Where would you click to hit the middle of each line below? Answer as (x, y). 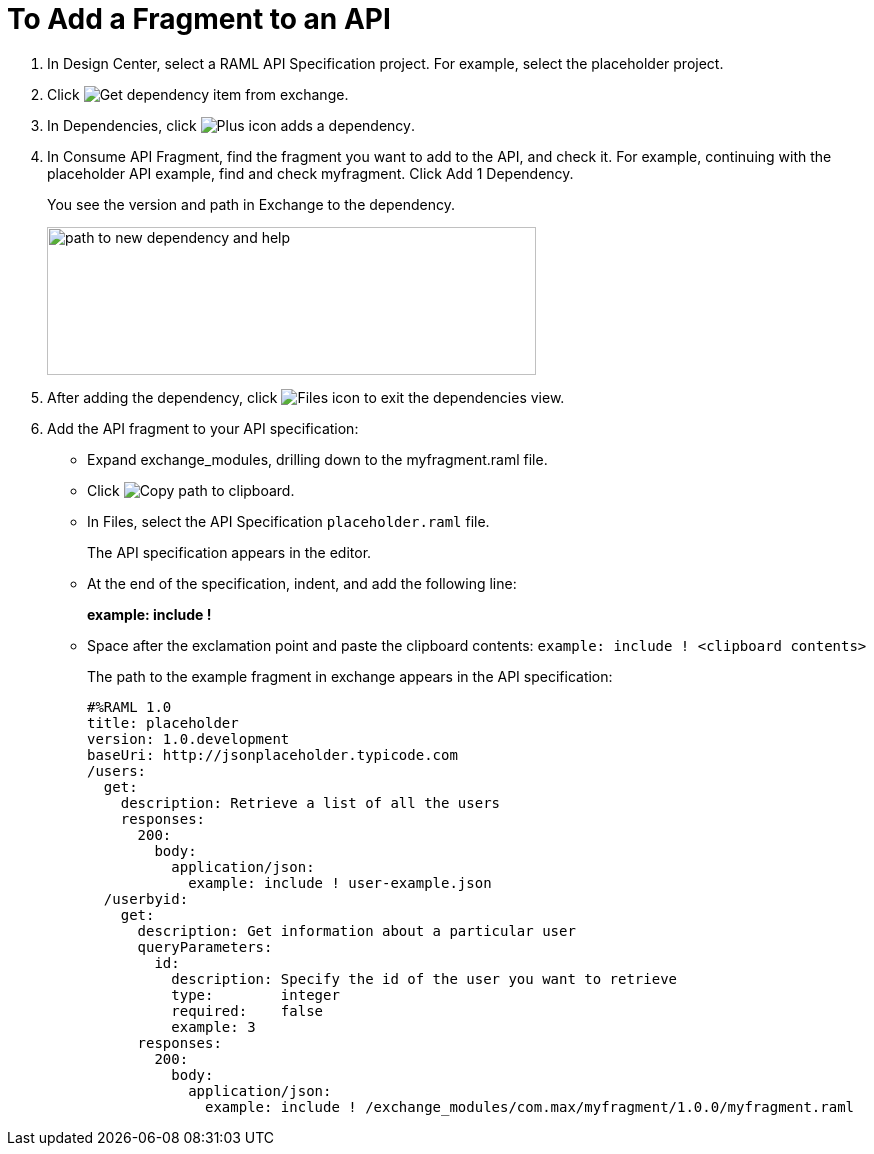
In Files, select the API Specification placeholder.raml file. (288, 521)
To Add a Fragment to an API (199, 19)
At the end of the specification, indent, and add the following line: (302, 583)
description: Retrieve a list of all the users (310, 802)
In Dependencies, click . (231, 125)
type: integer (255, 994)
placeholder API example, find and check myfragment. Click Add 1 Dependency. (310, 173)
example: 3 (213, 1026)
